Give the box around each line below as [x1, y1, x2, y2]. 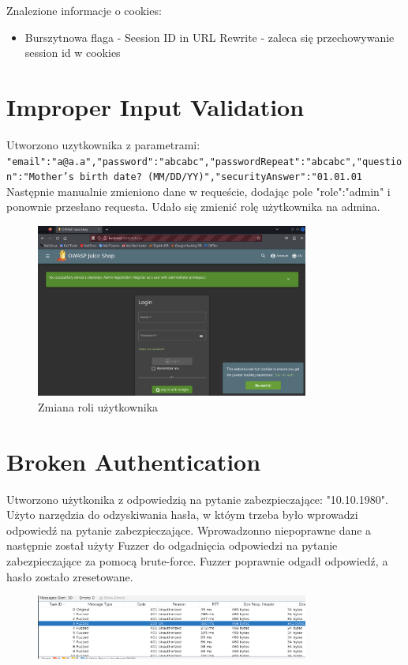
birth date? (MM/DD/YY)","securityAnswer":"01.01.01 [80, 171, 363, 183]
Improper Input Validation [6, 90, 305, 122]
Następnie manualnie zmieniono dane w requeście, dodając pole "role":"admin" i [6, 182, 391, 199]
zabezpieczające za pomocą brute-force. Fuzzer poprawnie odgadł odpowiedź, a [6, 552, 388, 569]
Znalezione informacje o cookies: [6, 2, 162, 18]
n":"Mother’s [6, 171, 74, 183]
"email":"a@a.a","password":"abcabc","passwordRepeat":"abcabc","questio [6, 156, 402, 167]
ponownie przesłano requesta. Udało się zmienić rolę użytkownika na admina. [6, 198, 380, 215]
